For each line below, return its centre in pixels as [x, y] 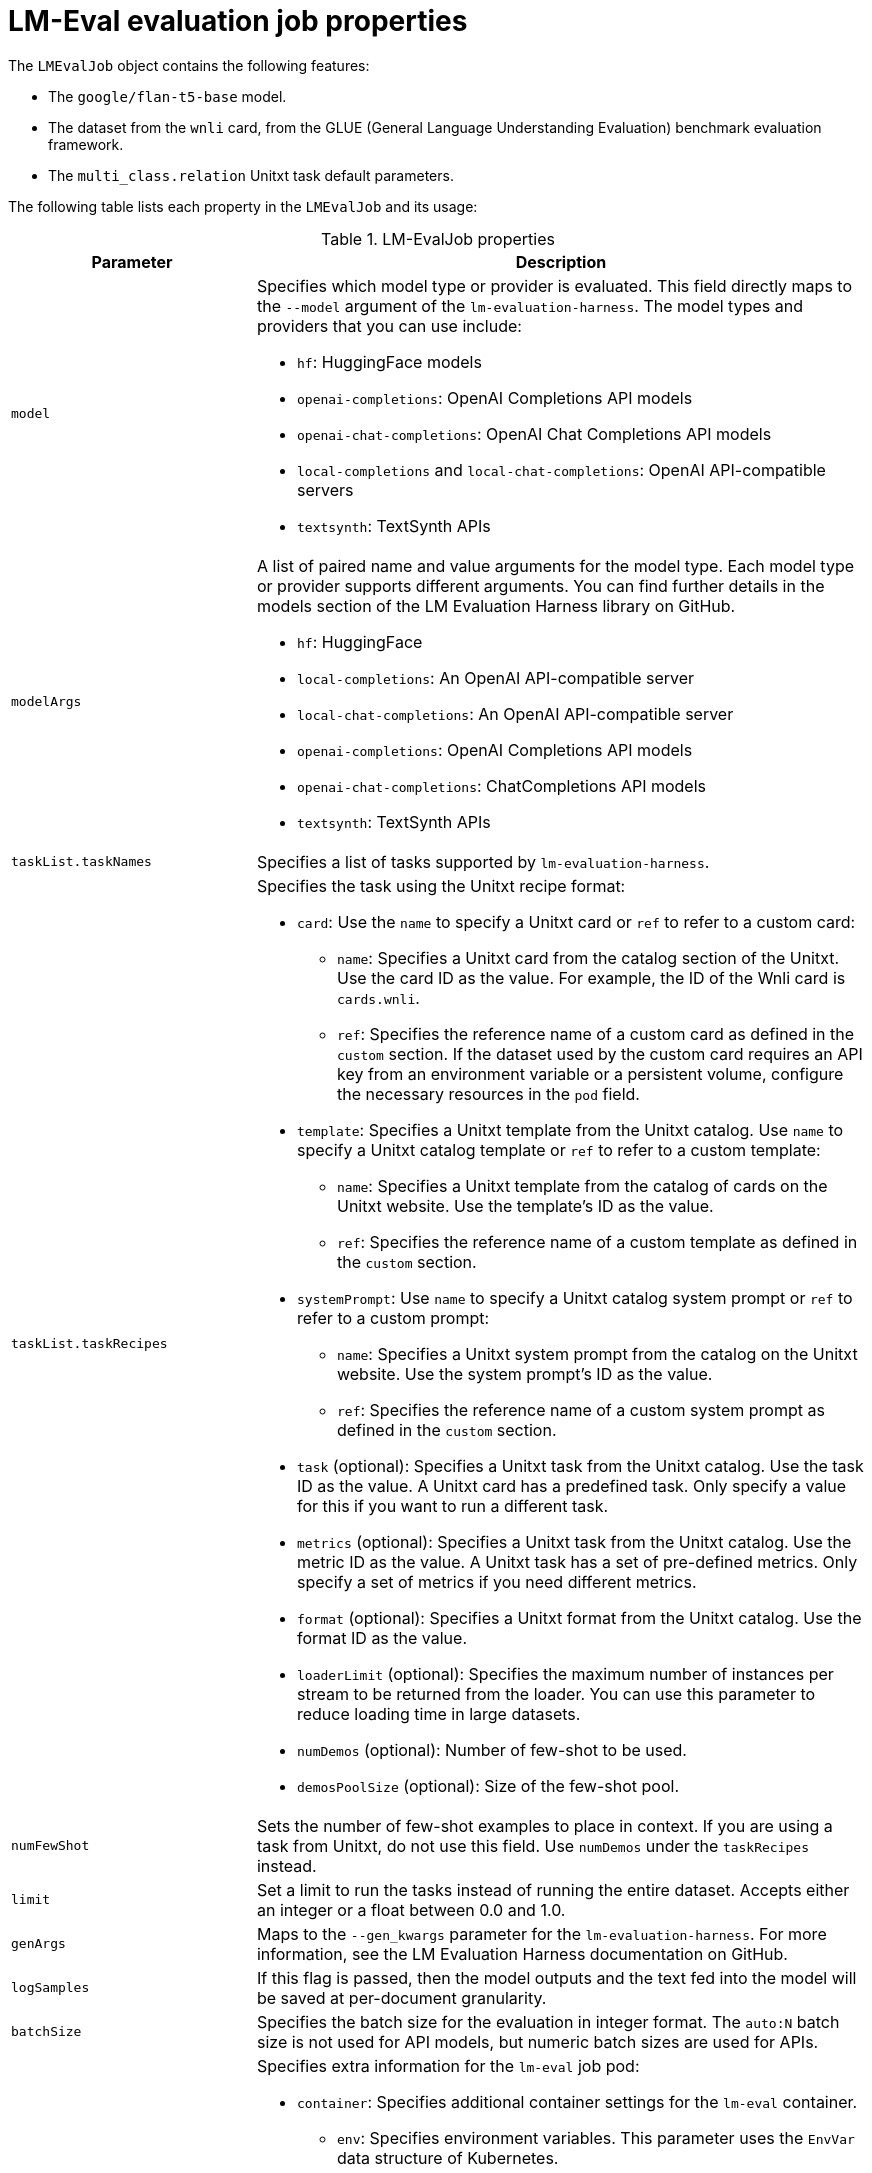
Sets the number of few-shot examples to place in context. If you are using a [544, 1825]
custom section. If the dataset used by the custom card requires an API [599, 1053]
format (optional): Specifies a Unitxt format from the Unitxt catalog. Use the [579, 1617]
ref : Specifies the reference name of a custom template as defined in [597, 1241]
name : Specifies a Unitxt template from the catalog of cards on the [582, 1185]
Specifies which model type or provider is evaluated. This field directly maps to [554, 285]
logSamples [50, 1988]
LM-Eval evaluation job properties [238, 21]
